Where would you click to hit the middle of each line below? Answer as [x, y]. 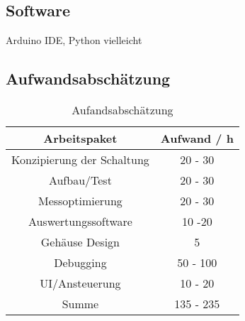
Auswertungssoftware [80, 221]
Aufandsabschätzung [122, 110]
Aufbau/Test [80, 180]
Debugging [80, 262]
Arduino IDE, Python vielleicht [74, 40]
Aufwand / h [197, 138]
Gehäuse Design [80, 242]
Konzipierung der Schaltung [80, 159]
